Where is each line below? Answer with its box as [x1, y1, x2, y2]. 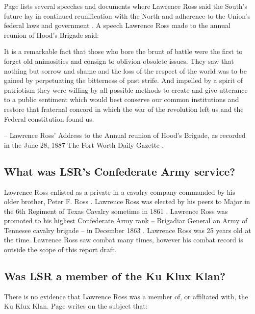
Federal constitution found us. [4, 113, 94, 124]
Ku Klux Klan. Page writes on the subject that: [4, 301, 148, 311]
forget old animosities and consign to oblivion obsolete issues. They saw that [4, 55, 234, 66]
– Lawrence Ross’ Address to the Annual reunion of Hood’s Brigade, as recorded [4, 130, 246, 140]
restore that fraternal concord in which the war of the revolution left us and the [4, 104, 244, 114]
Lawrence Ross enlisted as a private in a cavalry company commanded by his [4, 186, 235, 197]
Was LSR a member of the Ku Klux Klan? [4, 268, 226, 284]
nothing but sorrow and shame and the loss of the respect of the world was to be [4, 65, 247, 76]
